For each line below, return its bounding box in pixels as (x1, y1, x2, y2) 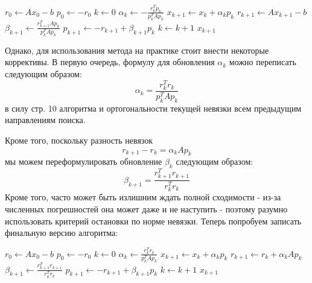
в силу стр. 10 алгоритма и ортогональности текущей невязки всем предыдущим (5, 101, 302, 114)
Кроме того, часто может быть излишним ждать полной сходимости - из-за (5, 191, 281, 203)
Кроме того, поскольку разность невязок (5, 133, 153, 146)
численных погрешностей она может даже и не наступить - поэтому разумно (5, 203, 288, 215)
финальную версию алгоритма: (5, 226, 118, 239)
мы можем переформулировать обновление (5, 155, 162, 168)
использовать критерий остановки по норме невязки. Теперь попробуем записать (5, 214, 302, 227)
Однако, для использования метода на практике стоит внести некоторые (5, 43, 269, 56)
